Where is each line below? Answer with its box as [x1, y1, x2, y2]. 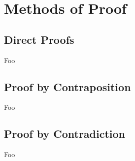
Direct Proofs [4, 32, 74, 47]
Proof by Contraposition [4, 79, 131, 94]
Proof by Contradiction [4, 126, 126, 141]
